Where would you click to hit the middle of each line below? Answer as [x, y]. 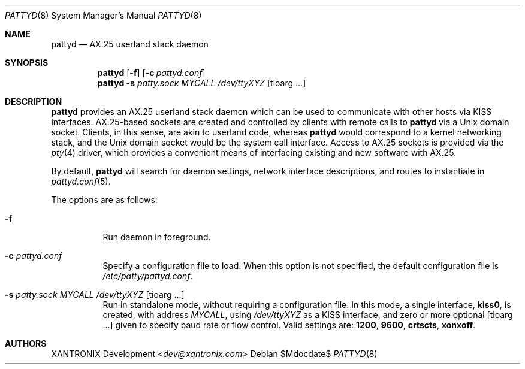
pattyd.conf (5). [81, 181]
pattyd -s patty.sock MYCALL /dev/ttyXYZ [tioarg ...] [202, 83]
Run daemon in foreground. [157, 237]
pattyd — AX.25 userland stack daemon [130, 44]
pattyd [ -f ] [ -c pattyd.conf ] [151, 73]
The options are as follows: [104, 200]
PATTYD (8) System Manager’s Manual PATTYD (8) [103, 15]
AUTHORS [26, 344]
